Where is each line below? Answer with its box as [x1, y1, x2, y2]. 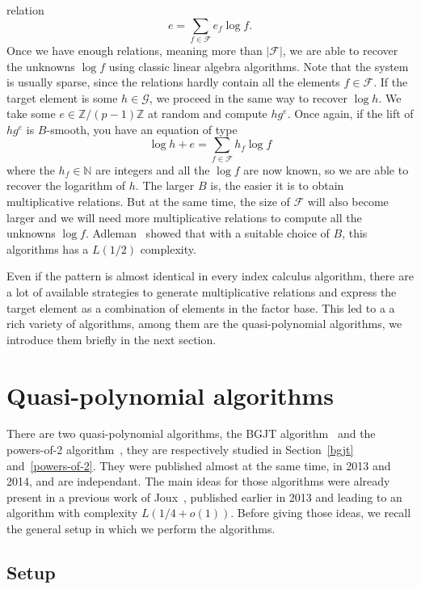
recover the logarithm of [6, 177, 126, 194]
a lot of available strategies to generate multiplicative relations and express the [6, 283, 397, 300]
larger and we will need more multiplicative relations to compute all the [6, 208, 362, 225]
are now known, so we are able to [243, 161, 409, 178]
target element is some [6, 89, 118, 106]
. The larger [135, 177, 195, 194]
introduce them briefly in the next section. [6, 330, 217, 347]
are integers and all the [95, 161, 210, 178]
